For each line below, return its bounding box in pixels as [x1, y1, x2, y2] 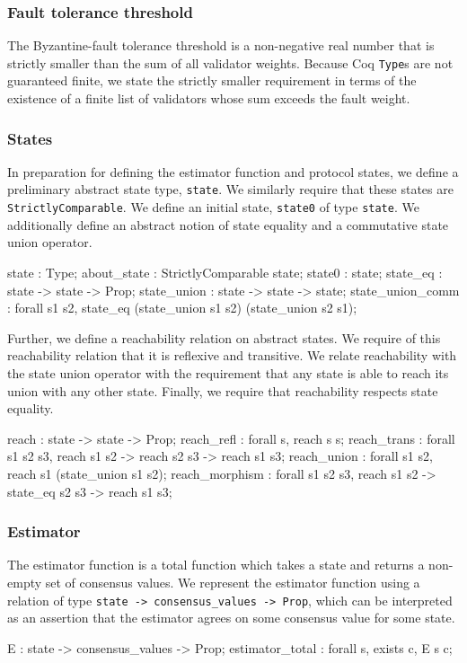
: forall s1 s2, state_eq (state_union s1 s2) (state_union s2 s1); [7, 298, 357, 317]
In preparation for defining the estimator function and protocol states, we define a [7, 162, 459, 181]
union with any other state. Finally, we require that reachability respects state [7, 381, 438, 400]
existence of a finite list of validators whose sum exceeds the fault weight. [7, 89, 410, 108]
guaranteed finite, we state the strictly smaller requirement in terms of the [7, 71, 417, 90]
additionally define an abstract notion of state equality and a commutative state [7, 215, 449, 234]
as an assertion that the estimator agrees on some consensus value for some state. [7, 608, 455, 627]
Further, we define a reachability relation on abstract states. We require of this [7, 328, 441, 347]
